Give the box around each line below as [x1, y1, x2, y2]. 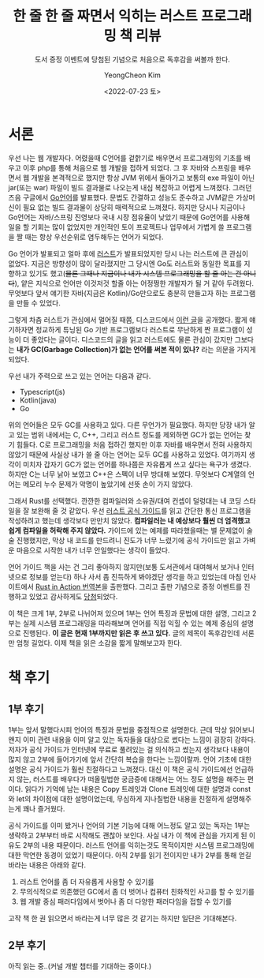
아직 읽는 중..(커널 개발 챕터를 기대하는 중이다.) [8, 961, 152, 971]
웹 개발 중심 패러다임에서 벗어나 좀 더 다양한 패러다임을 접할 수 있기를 [19, 897, 232, 906]
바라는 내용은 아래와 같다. [8, 860, 87, 869]
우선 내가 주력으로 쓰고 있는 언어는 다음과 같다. [8, 371, 151, 380]
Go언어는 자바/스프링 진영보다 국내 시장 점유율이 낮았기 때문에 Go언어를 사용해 [8, 212, 251, 222]
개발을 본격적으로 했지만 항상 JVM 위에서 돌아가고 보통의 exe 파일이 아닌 [31, 173, 255, 182]
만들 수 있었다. [16, 298, 61, 308]
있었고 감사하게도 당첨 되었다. [28, 591, 118, 601]
